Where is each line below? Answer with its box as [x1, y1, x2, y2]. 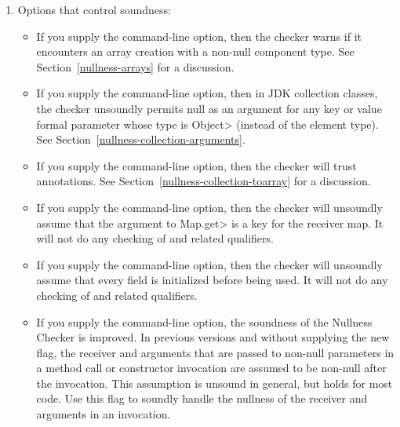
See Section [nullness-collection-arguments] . [36, 131, 245, 148]
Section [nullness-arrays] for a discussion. [36, 58, 235, 75]
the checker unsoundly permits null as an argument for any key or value [36, 100, 382, 116]
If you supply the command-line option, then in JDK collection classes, [36, 85, 378, 101]
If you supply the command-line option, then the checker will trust [36, 157, 357, 173]
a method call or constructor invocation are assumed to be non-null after [36, 359, 387, 376]
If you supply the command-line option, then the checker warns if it [36, 27, 362, 44]
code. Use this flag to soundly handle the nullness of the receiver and [36, 390, 368, 407]
